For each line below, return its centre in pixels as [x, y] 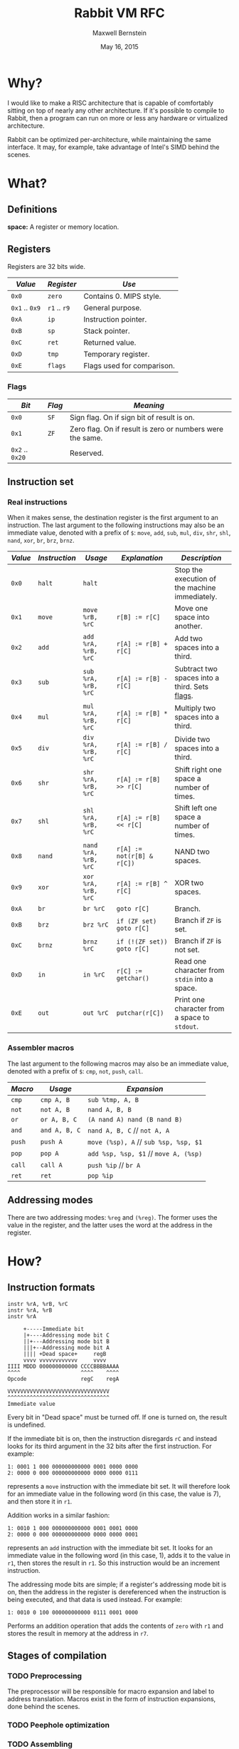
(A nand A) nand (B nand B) [135, 1119]
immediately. [196, 597]
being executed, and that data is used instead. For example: [95, 1599]
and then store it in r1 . [40, 1501]
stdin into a [194, 979]
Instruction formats [51, 1288]
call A [51, 1165]
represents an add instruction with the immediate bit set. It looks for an [110, 1547]
